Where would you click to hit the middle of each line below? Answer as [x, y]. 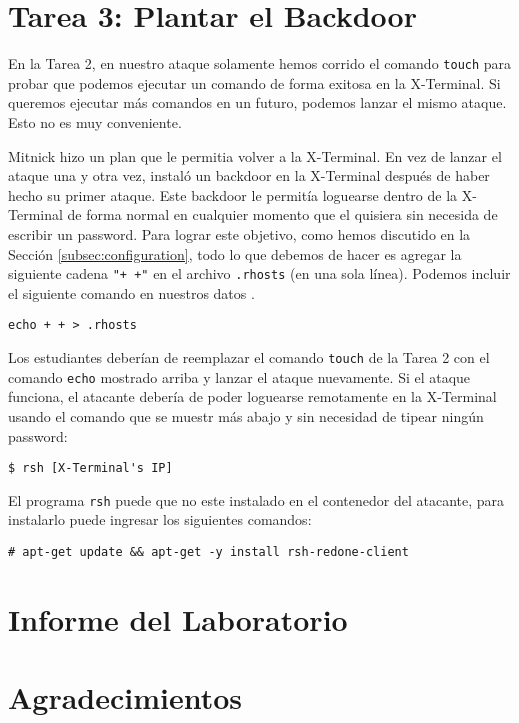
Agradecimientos [125, 697]
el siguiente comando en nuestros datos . [131, 292]
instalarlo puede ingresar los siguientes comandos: [160, 519]
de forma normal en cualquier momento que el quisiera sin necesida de [282, 214]
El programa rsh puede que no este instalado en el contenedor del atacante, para [256, 499]
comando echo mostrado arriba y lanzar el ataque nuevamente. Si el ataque [239, 376]
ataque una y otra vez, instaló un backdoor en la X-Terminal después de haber [249, 175]
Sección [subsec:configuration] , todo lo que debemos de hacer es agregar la [235, 253]
